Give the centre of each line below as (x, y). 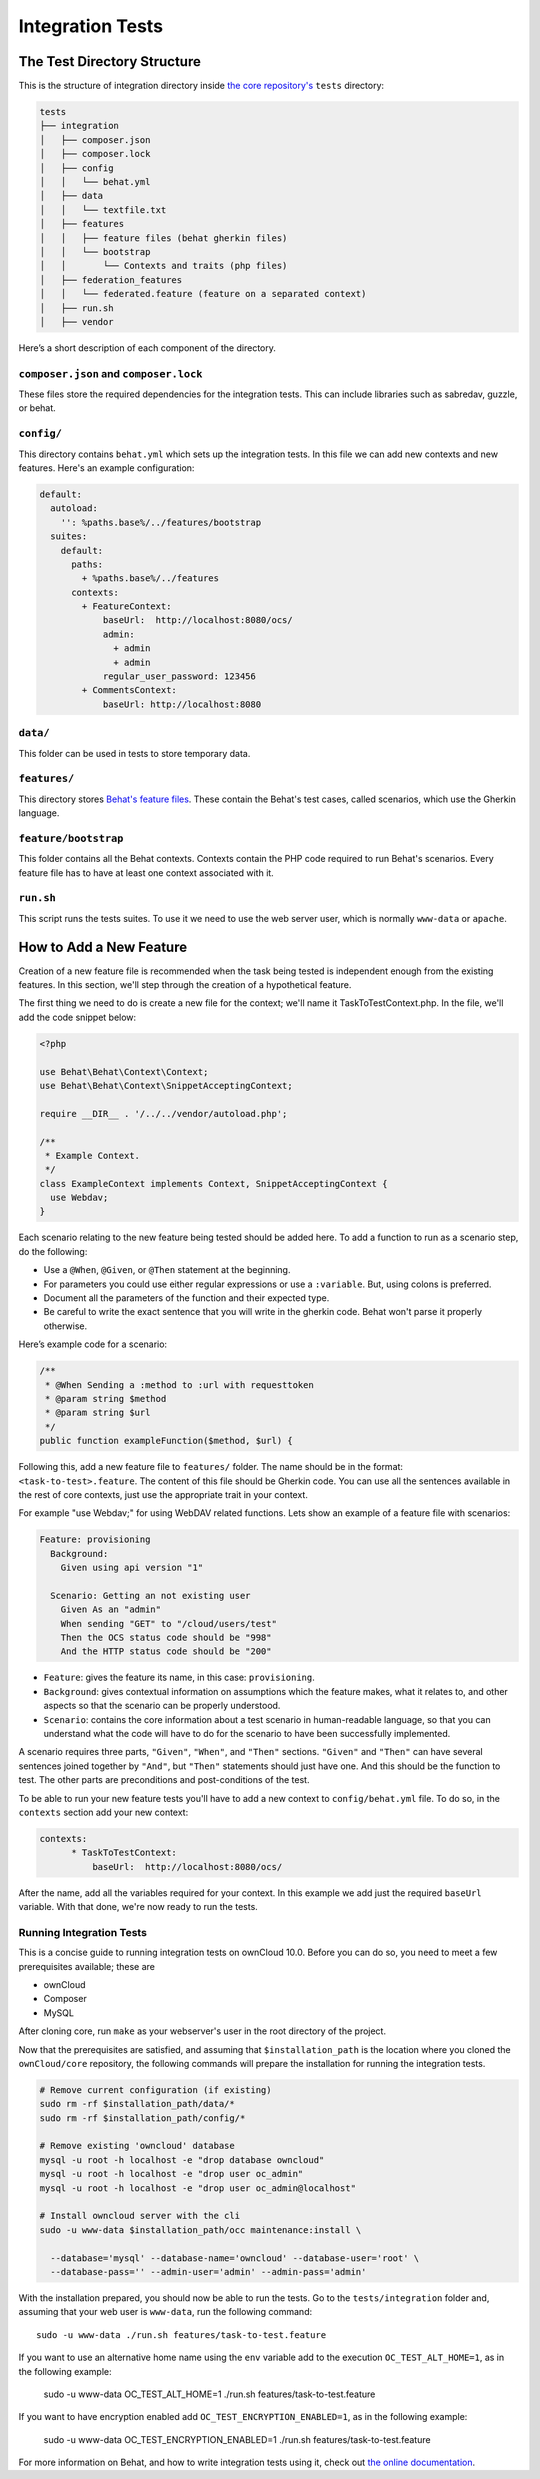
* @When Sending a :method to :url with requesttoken (179, 1384)
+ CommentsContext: (129, 690)
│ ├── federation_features (111, 279)
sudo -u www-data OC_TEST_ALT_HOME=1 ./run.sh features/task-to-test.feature (209, 2394)
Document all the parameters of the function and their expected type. (186, 1298)
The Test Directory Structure (110, 61)
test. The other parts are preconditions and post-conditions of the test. (164, 1780)
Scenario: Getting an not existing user (150, 1595)
